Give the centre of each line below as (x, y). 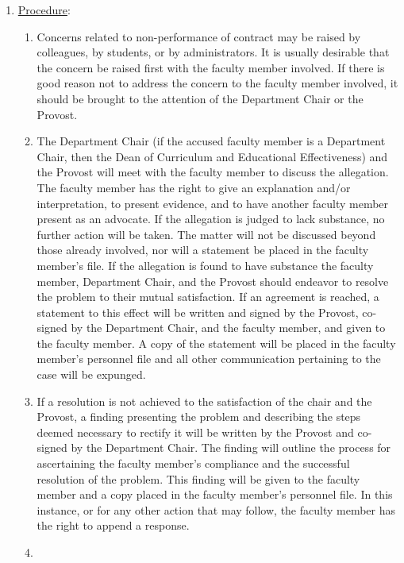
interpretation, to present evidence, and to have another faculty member (213, 203)
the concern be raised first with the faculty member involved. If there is (211, 67)
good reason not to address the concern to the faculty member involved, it (217, 83)
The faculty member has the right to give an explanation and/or (194, 187)
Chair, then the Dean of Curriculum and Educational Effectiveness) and (212, 156)
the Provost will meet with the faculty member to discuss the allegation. (213, 172)
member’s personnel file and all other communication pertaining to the (209, 359)
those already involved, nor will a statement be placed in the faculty (203, 250)
